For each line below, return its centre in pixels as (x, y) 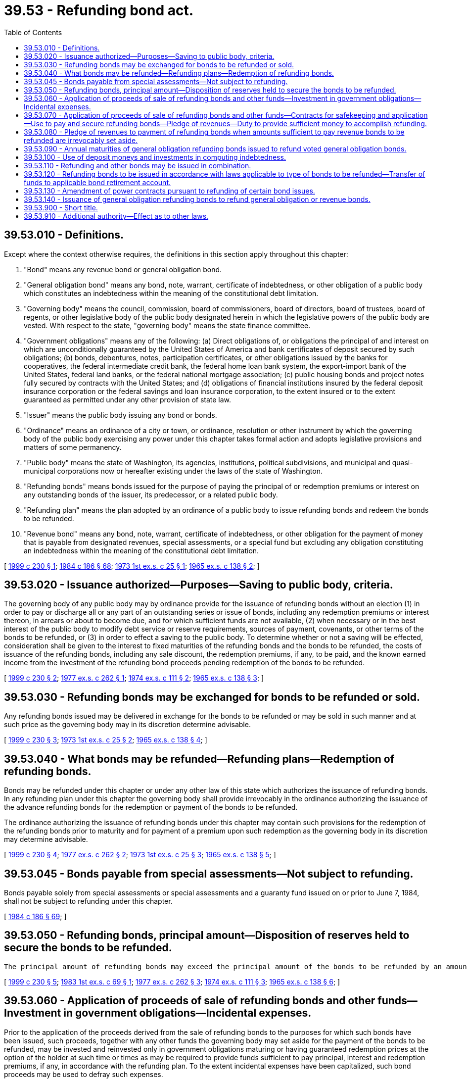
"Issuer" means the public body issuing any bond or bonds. (120, 415)
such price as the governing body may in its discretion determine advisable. (127, 725)
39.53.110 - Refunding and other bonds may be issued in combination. (138, 165)
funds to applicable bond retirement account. (97, 182)
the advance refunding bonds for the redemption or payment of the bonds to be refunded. (151, 807)
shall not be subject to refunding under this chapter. (88, 901)
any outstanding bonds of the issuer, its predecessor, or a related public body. (151, 494)
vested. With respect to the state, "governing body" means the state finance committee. (167, 325)
